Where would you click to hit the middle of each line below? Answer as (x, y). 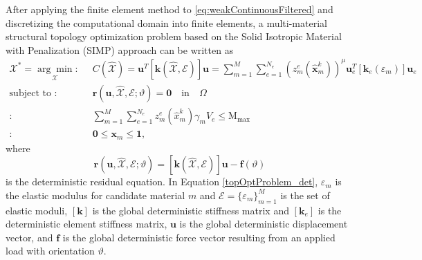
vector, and (29, 237)
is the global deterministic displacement (264, 224)
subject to (30, 94)
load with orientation (50, 251)
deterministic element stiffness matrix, (86, 224)
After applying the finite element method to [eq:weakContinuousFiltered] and (169, 9)
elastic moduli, (37, 210)
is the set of (305, 195)
